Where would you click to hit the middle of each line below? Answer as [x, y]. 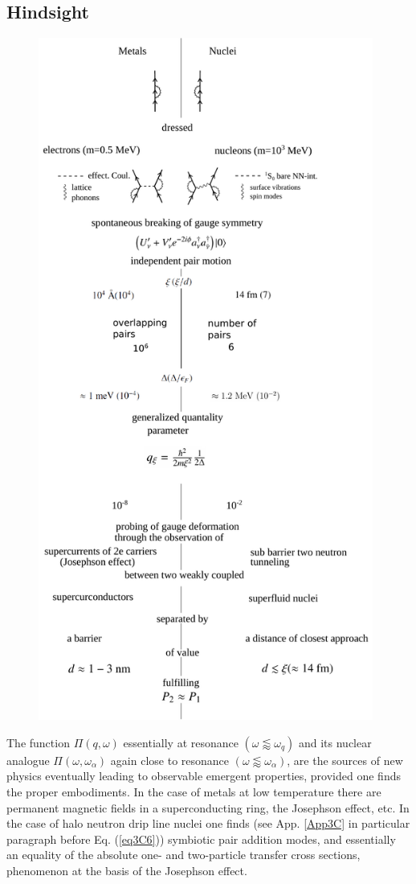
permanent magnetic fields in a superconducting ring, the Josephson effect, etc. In [208, 807]
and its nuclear [335, 742]
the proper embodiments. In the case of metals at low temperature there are [194, 792]
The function [38, 742]
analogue [28, 760]
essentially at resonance [181, 742]
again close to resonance [170, 760]
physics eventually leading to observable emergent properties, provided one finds [204, 776]
